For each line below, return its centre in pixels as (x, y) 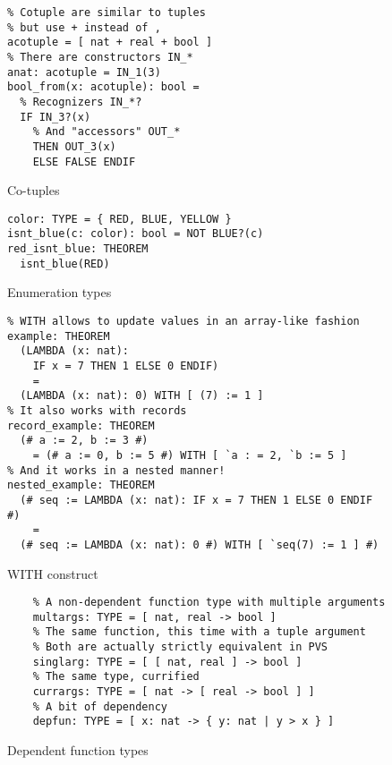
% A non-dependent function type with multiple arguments (209, 603)
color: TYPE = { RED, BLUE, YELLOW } (119, 219)
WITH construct (53, 573)
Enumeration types (60, 292)
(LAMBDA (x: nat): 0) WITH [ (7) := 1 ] (142, 396)
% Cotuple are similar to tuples (107, 13)
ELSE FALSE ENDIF (84, 161)
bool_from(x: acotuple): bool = (103, 87)
